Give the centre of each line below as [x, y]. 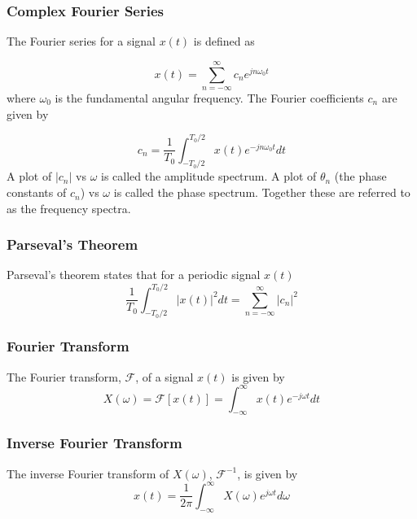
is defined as [224, 41]
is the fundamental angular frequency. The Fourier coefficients [209, 98]
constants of [37, 192]
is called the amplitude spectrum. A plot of [209, 176]
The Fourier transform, [64, 376]
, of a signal [165, 376]
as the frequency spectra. [69, 208]
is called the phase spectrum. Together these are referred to [262, 192]
